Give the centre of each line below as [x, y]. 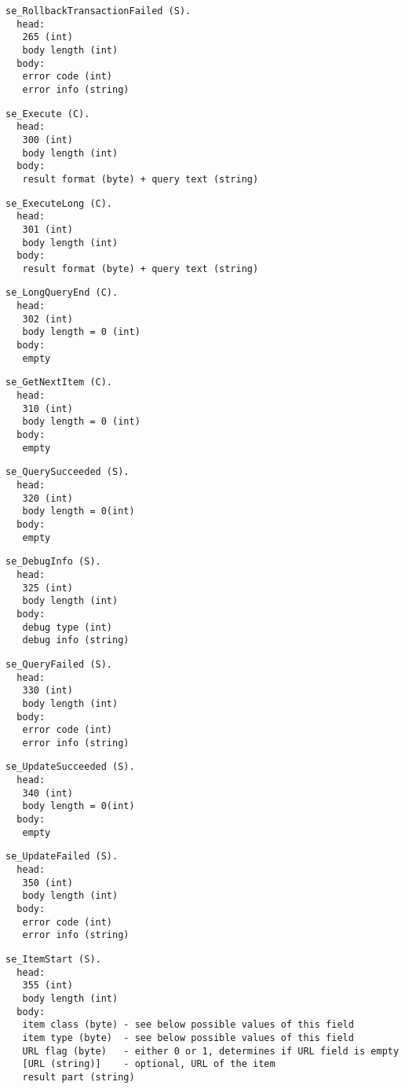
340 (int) [47, 793]
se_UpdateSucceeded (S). [70, 767]
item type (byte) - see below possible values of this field [188, 1037]
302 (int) [47, 319]
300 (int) [47, 140]
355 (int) [47, 986]
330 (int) [47, 691]
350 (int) [47, 883]
